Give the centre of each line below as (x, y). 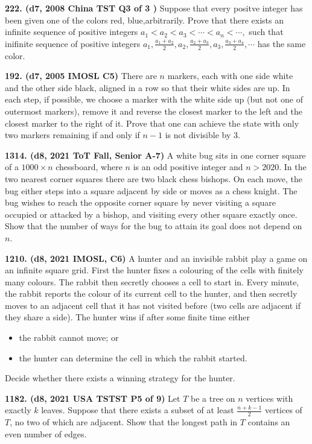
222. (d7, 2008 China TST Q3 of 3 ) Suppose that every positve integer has (154, 8)
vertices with (269, 398)
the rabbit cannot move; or (69, 338)
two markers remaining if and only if (72, 135)
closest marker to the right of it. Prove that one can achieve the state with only (152, 123)
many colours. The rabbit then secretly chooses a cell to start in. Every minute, (152, 281)
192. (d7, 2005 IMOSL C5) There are (81, 76)
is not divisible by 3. (202, 135)
